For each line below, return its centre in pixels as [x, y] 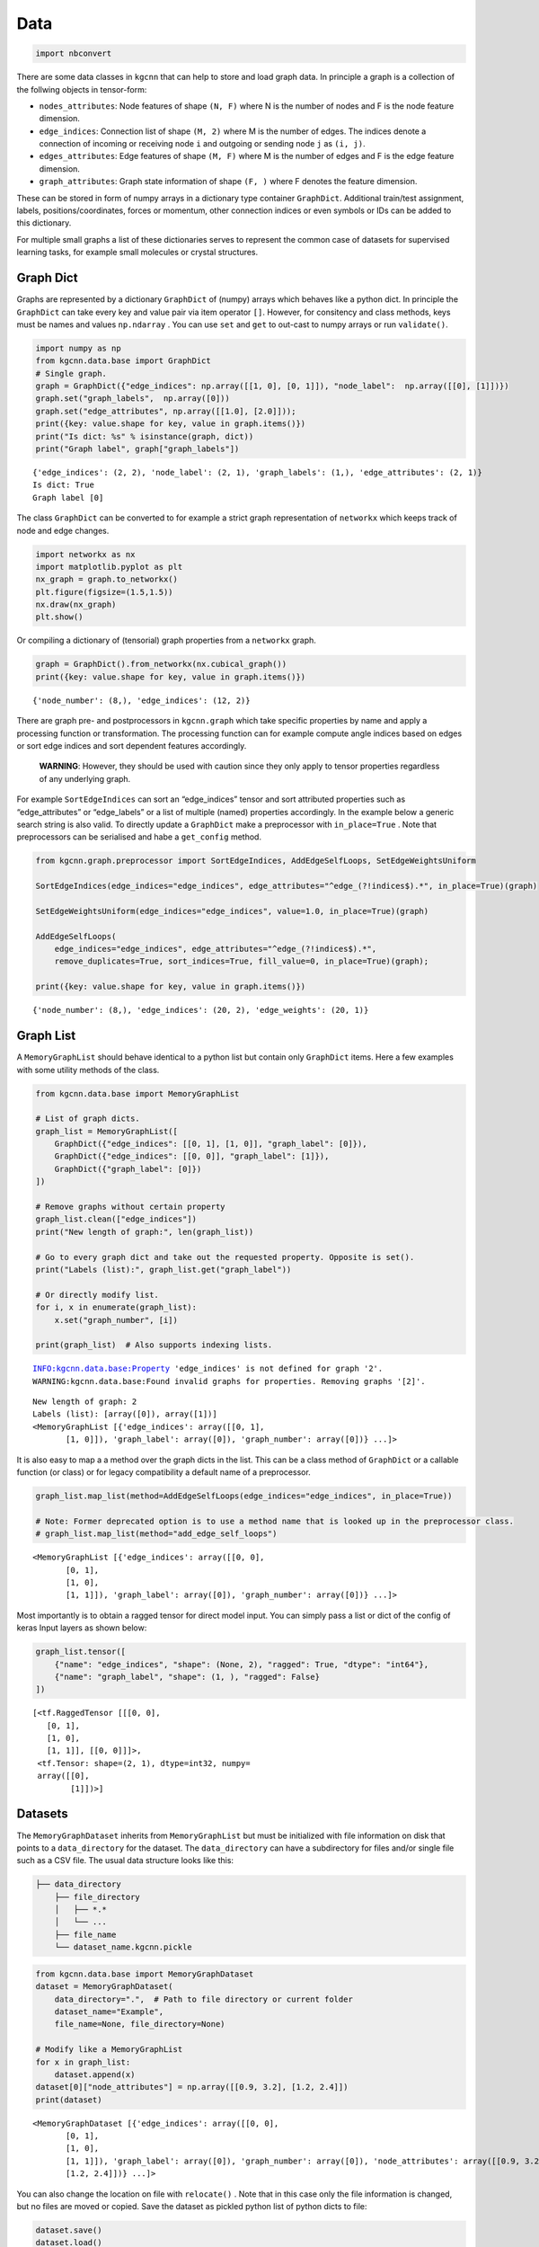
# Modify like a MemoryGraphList [109, 2050]
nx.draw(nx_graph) [76, 605]
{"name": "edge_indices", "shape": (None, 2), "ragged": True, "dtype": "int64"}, [242, 1664]
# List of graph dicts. [88, 1119]
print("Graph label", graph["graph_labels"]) [137, 449]
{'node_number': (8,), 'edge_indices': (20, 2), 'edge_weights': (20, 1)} [201, 1010]
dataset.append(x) [95, 2074]
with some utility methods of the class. [88, 1070]
